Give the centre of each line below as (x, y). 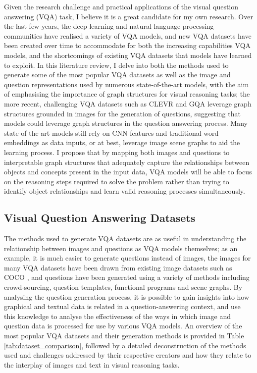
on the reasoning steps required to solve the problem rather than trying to (117, 181)
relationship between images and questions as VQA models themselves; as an (121, 248)
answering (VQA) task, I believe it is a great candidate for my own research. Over (128, 16)
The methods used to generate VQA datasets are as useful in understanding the (125, 239)
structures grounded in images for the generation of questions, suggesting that (122, 113)
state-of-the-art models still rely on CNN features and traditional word (111, 133)
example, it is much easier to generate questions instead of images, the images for (128, 258)
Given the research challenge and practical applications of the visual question (121, 6)
